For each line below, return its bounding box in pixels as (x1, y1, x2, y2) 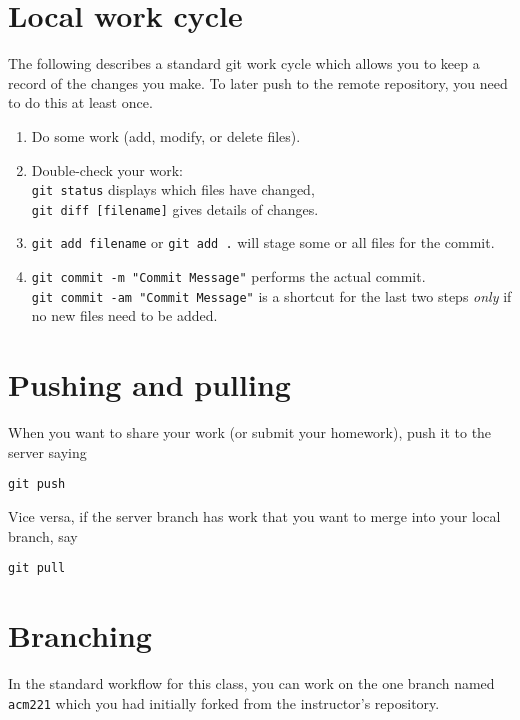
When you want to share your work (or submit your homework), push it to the (8, 422, 492, 443)
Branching (8, 614, 152, 655)
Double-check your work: (31, 159, 183, 180)
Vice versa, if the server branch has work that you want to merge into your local (8, 505, 501, 526)
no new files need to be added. (31, 305, 218, 326)
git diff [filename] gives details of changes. (31, 198, 319, 219)
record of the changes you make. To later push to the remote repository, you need (8, 72, 508, 93)
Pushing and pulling (8, 364, 291, 405)
